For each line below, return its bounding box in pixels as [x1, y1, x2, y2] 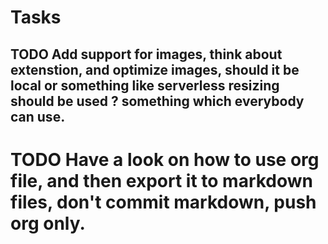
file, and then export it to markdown [10, 169, 314, 192]
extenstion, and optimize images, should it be [10, 61, 300, 78]
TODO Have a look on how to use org [10, 148, 320, 171]
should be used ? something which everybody [10, 92, 305, 110]
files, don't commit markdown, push [10, 191, 317, 213]
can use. [10, 108, 66, 125]
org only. [10, 212, 86, 235]
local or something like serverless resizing [10, 77, 280, 94]
